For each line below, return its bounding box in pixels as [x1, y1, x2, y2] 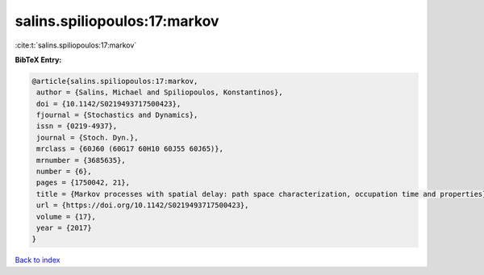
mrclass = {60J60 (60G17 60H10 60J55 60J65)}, [36, 144, 223, 153]
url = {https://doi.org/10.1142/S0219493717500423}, [36, 201, 249, 210]
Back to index [15, 255, 60, 265]
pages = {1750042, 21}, [36, 178, 131, 187]
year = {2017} [36, 223, 92, 232]
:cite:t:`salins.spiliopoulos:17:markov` [15, 40, 137, 50]
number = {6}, [36, 167, 92, 177]
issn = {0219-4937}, [36, 122, 118, 131]
